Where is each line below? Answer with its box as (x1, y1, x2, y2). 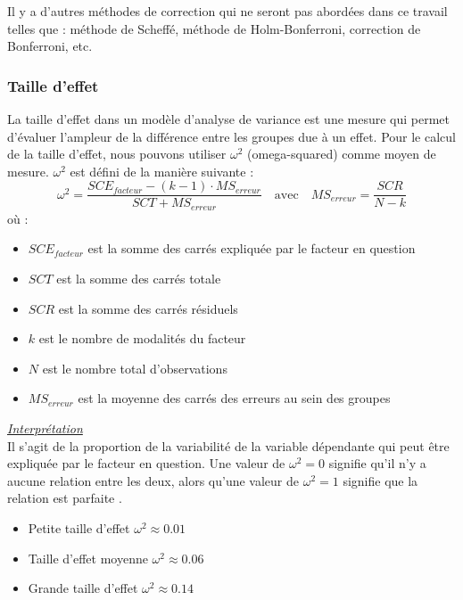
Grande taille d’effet (28, 579, 138, 597)
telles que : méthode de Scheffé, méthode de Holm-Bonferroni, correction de (7, 19, 421, 37)
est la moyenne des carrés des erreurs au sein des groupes (78, 389, 391, 407)
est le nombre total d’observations (42, 358, 227, 377)
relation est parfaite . (7, 489, 122, 507)
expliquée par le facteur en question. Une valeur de (7, 454, 285, 473)
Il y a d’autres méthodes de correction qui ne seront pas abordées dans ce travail (7, 2, 448, 20)
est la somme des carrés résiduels (58, 299, 238, 317)
